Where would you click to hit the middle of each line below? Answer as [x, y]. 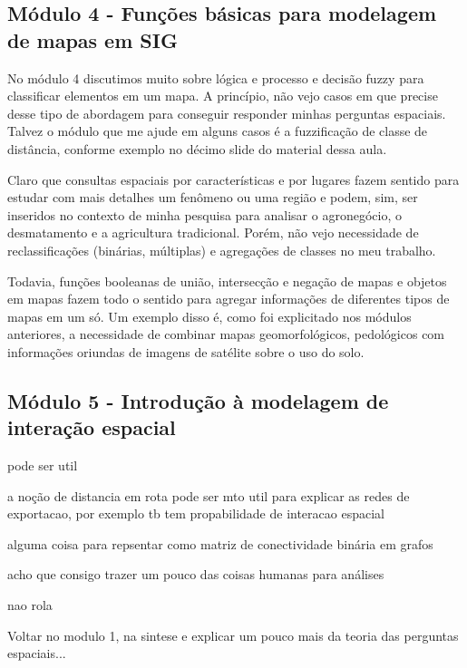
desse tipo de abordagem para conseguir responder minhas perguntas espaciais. [227, 113]
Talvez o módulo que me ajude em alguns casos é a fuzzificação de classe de [218, 131]
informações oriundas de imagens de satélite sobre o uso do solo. [186, 351]
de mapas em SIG [92, 39]
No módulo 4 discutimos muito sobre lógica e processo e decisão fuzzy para [216, 77]
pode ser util [43, 465]
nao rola [30, 605]
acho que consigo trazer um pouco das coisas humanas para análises [196, 574]
